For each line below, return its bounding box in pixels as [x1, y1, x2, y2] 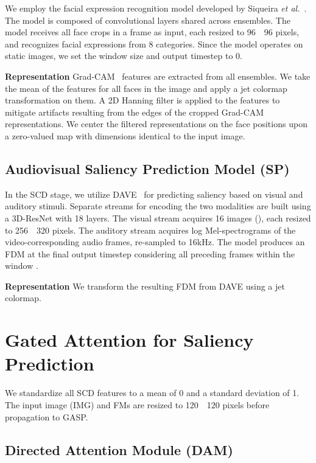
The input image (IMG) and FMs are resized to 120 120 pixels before [5, 398, 270, 411]
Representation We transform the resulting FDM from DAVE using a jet [5, 279, 285, 292]
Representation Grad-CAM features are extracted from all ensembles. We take [5, 69, 311, 82]
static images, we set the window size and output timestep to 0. [5, 49, 242, 62]
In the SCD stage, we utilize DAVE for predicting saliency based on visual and [5, 187, 303, 200]
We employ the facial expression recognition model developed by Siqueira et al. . [5, 2, 307, 14]
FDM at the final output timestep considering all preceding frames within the [5, 247, 295, 260]
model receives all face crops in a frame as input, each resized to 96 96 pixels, [5, 26, 300, 38]
